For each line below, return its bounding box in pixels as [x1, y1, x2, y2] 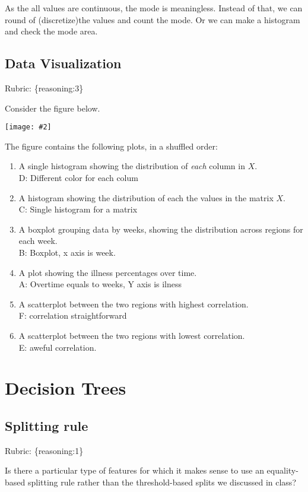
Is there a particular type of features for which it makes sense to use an [5, 464, 264, 477]
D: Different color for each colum [18, 172, 138, 184]
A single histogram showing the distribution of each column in [18, 160, 245, 172]
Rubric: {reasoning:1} [5, 444, 84, 456]
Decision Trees [5, 376, 126, 400]
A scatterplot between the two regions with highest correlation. [18, 297, 249, 310]
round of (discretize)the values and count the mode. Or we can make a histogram [5, 13, 300, 26]
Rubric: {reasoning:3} [5, 81, 84, 94]
